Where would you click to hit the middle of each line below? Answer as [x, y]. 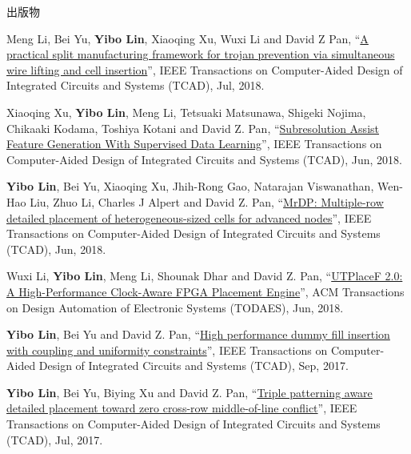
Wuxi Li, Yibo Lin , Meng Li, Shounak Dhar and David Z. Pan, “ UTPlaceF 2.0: [205, 276]
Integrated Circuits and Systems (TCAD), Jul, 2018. [136, 85]
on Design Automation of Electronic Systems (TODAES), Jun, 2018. [175, 307]
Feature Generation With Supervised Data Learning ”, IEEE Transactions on [194, 144]
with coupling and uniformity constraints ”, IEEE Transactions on [167, 350]
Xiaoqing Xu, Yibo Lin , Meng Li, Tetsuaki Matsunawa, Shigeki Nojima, [186, 112]
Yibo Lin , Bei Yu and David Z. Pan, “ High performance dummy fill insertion [198, 334]
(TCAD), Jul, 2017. [55, 439]
